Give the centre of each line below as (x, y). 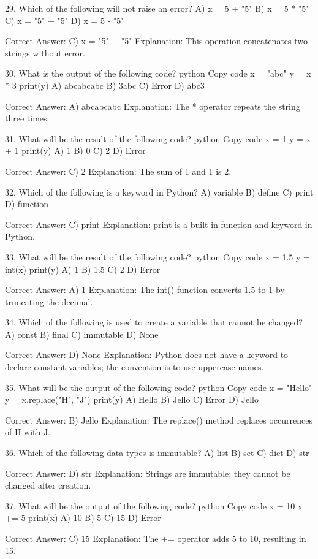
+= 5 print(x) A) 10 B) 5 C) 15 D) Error (83, 518)
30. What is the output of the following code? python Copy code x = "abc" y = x (158, 73)
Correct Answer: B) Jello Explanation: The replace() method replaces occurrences (159, 420)
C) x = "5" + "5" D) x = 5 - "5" (65, 20)
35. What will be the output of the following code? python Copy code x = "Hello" (159, 387)
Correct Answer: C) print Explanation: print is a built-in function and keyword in (159, 224)
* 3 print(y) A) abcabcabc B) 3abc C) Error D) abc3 (105, 85)
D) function (27, 204)
